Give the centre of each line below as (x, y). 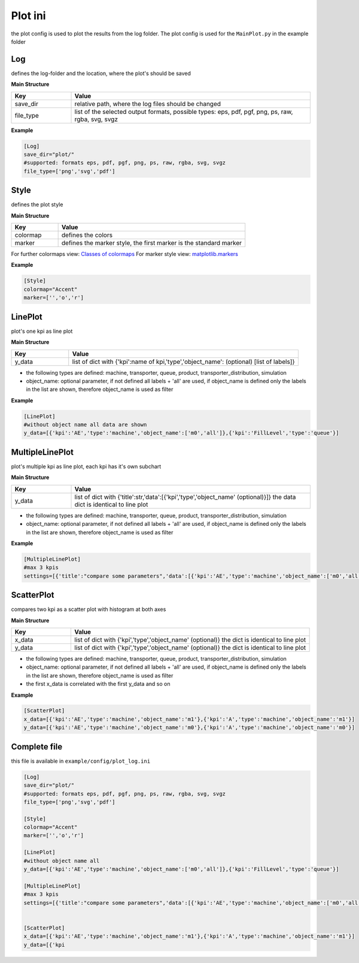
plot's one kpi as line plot (42, 331)
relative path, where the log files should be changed (148, 104)
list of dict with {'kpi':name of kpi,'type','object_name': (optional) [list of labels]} (184, 362)
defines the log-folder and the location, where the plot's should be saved (101, 73)
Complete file (37, 747)
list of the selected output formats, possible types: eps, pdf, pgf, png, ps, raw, (184, 112)
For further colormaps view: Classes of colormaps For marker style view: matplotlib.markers (125, 254)
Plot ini (28, 16)
